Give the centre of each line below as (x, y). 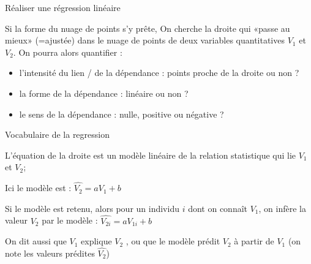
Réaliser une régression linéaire (63, 7)
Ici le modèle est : (38, 188)
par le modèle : (70, 220)
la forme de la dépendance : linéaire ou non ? (104, 93)
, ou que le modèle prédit (173, 241)
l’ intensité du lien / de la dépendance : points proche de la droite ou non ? (159, 73)
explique (96, 241)
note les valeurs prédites (50, 253)
